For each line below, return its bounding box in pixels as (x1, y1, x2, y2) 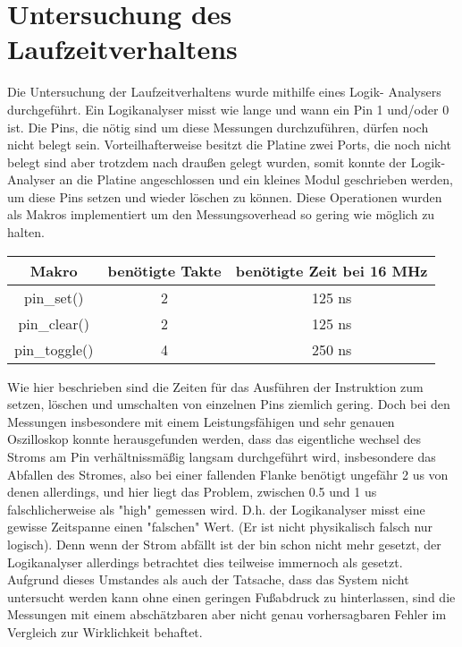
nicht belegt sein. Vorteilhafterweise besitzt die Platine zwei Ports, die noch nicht (7, 135, 452, 154)
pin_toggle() (14, 338, 94, 360)
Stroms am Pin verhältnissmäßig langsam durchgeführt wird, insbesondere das (7, 447, 436, 466)
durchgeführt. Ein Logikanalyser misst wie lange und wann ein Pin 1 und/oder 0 (7, 99, 449, 118)
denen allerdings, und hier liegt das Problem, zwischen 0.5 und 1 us (7, 482, 377, 501)
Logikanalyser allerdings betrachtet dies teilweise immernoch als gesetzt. (7, 552, 403, 571)
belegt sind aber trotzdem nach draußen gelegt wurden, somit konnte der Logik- (7, 152, 446, 171)
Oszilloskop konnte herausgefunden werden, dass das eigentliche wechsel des (7, 430, 422, 448)
